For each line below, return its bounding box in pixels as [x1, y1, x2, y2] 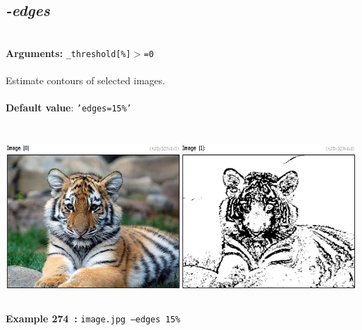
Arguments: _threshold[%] [6, 45, 131, 60]
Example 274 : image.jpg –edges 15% [6, 311, 180, 326]
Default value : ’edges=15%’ [6, 100, 132, 115]
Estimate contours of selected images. [6, 73, 166, 88]
